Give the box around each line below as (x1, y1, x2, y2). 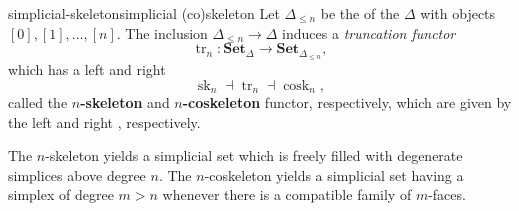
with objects (420, 3, 496, 23)
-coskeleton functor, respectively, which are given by (182, 92, 512, 113)
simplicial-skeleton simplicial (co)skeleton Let (8, 3, 280, 23)
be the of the (320, 3, 400, 23)
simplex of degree (8, 184, 114, 205)
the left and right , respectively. (8, 111, 201, 132)
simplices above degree (8, 164, 146, 185)
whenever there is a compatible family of (162, 184, 412, 205)
